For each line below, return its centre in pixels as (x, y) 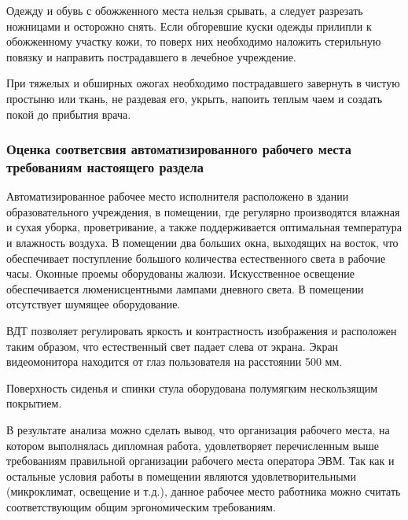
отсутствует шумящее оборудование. (94, 304)
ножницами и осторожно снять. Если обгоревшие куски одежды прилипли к (189, 26)
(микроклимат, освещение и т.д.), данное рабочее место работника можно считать (204, 491)
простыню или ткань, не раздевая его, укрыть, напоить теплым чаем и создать (195, 98)
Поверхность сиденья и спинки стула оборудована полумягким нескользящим (192, 387)
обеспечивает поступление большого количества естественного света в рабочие (196, 258)
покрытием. (34, 403)
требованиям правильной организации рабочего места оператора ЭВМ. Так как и (200, 461)
